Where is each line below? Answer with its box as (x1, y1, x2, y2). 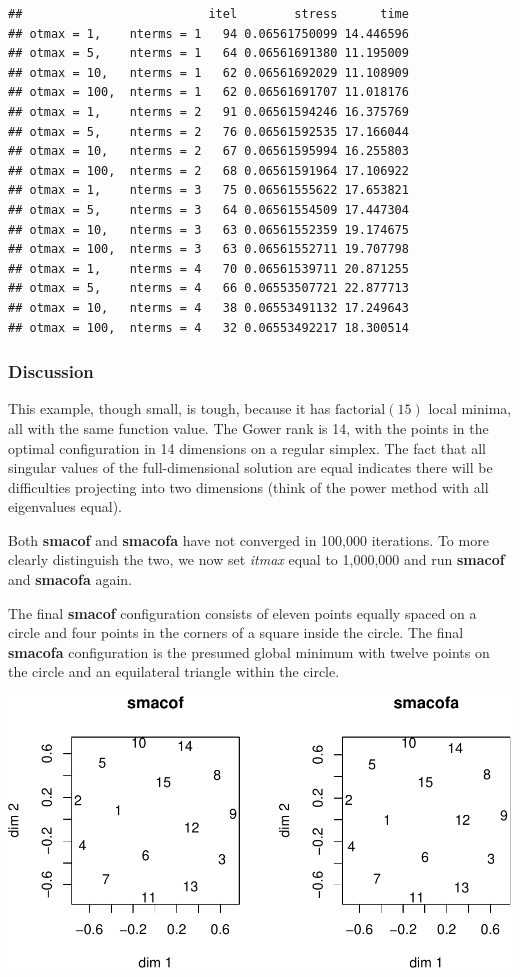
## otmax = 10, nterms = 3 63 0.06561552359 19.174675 (8, 222, 409, 237)
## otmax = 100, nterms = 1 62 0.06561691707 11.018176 (8, 85, 409, 100)
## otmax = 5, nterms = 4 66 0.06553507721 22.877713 (8, 281, 409, 296)
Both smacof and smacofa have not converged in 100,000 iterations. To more (8, 529, 489, 550)
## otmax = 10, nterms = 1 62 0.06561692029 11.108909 (8, 65, 409, 80)
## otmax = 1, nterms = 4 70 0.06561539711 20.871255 (8, 261, 409, 276)
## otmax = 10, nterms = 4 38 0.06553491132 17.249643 (8, 300, 409, 315)
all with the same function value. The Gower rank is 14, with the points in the (8, 417, 489, 438)
